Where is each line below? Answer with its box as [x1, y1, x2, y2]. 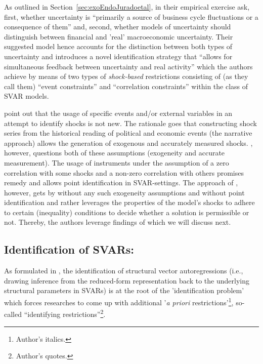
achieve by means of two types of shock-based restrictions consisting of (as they [4, 71, 248, 82]
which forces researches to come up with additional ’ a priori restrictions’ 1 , [4, 296, 234, 307]
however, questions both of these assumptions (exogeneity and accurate [4, 147, 225, 158]
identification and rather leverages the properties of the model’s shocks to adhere [4, 197, 255, 208]
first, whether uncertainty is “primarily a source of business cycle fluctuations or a [4, 11, 258, 22]
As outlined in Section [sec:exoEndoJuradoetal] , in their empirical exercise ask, [4, 2, 250, 12]
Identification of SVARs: [4, 241, 135, 257]
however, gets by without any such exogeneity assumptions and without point [4, 187, 245, 197]
